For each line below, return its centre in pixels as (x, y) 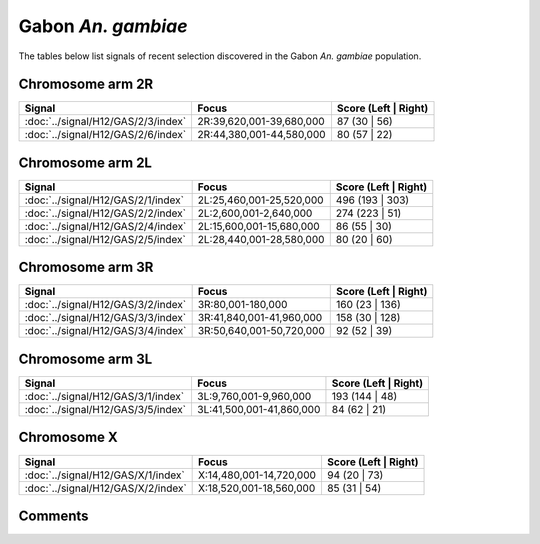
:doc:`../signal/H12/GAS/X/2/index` (105, 488)
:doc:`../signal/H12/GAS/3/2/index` (105, 305)
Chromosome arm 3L (85, 358)
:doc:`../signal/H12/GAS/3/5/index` (105, 409)
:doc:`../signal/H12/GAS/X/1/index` (104, 475)
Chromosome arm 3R (86, 267)
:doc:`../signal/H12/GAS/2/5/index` (105, 239)
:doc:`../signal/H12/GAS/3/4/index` (105, 331)
